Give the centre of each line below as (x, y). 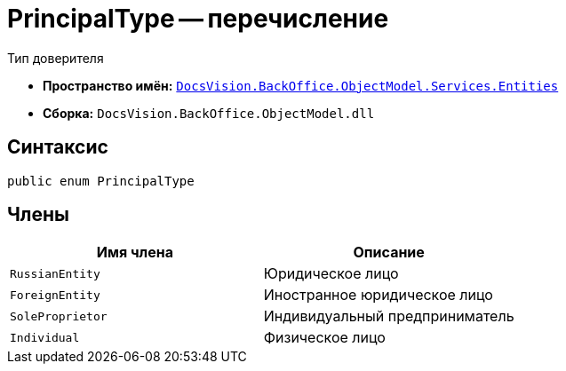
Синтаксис (58, 147)
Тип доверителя (56, 58)
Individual (45, 337)
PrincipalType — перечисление (198, 19)
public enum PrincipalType (101, 181)
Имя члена (135, 253)
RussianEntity (55, 273)
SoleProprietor (59, 316)
